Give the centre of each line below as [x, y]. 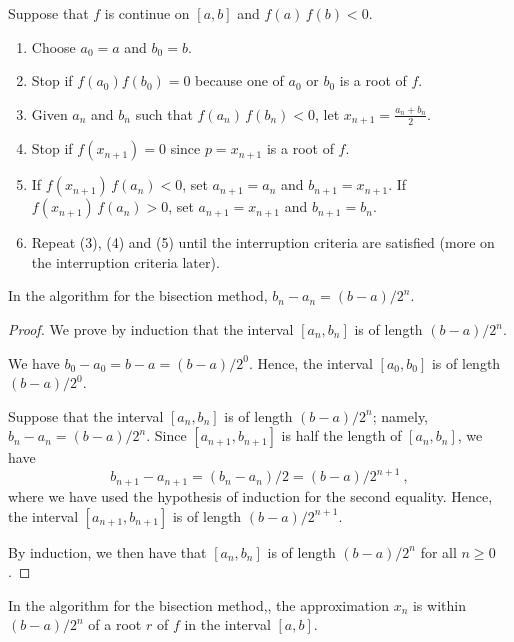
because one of [239, 80]
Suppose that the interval [86, 415]
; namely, [400, 415]
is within [439, 604]
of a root [115, 624]
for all [438, 551]
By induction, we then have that [107, 551]
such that [164, 113]
